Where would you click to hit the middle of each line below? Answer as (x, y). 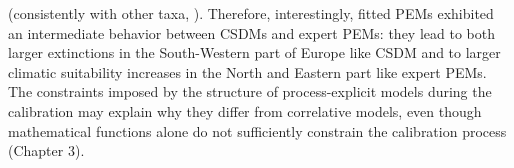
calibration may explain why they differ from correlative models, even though (245, 110)
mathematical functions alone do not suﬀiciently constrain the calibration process (257, 130)
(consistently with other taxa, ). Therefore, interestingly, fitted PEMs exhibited (251, 13)
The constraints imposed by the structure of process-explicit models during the (250, 91)
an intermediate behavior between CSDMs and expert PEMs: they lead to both (251, 32)
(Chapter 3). (46, 150)
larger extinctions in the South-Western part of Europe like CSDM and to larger (254, 52)
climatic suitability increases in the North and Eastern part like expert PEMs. (247, 71)
